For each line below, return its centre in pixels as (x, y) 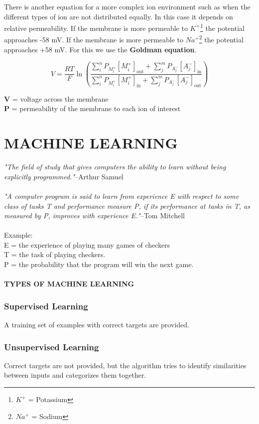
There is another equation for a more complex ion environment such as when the (127, 6)
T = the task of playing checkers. (55, 254)
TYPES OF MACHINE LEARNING (69, 284)
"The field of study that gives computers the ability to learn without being (115, 167)
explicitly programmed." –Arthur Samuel (64, 176)
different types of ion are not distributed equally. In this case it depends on (119, 16)
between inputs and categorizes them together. (75, 375)
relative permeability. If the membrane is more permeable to (96, 28)
